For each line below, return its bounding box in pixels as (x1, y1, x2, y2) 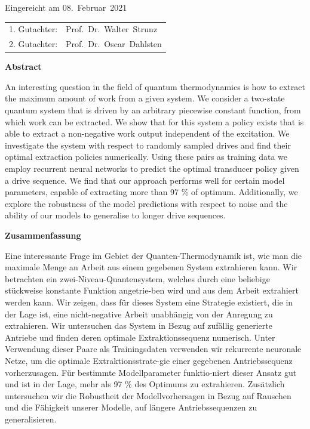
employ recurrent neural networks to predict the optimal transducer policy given (5, 162, 299, 175)
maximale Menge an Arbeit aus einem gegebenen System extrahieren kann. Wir (5, 261, 297, 273)
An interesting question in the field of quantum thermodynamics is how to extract (5, 80, 305, 92)
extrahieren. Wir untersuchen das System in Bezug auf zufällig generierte (5, 319, 272, 332)
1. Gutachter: (9, 23, 58, 35)
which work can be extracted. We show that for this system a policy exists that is (5, 115, 304, 128)
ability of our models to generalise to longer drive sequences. (5, 209, 226, 221)
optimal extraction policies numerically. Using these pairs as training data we (5, 150, 288, 163)
